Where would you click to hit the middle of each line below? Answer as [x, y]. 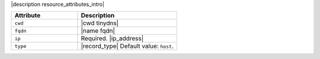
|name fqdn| [98, 31]
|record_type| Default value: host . [127, 46]
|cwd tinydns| [100, 23]
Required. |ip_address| [112, 39]
